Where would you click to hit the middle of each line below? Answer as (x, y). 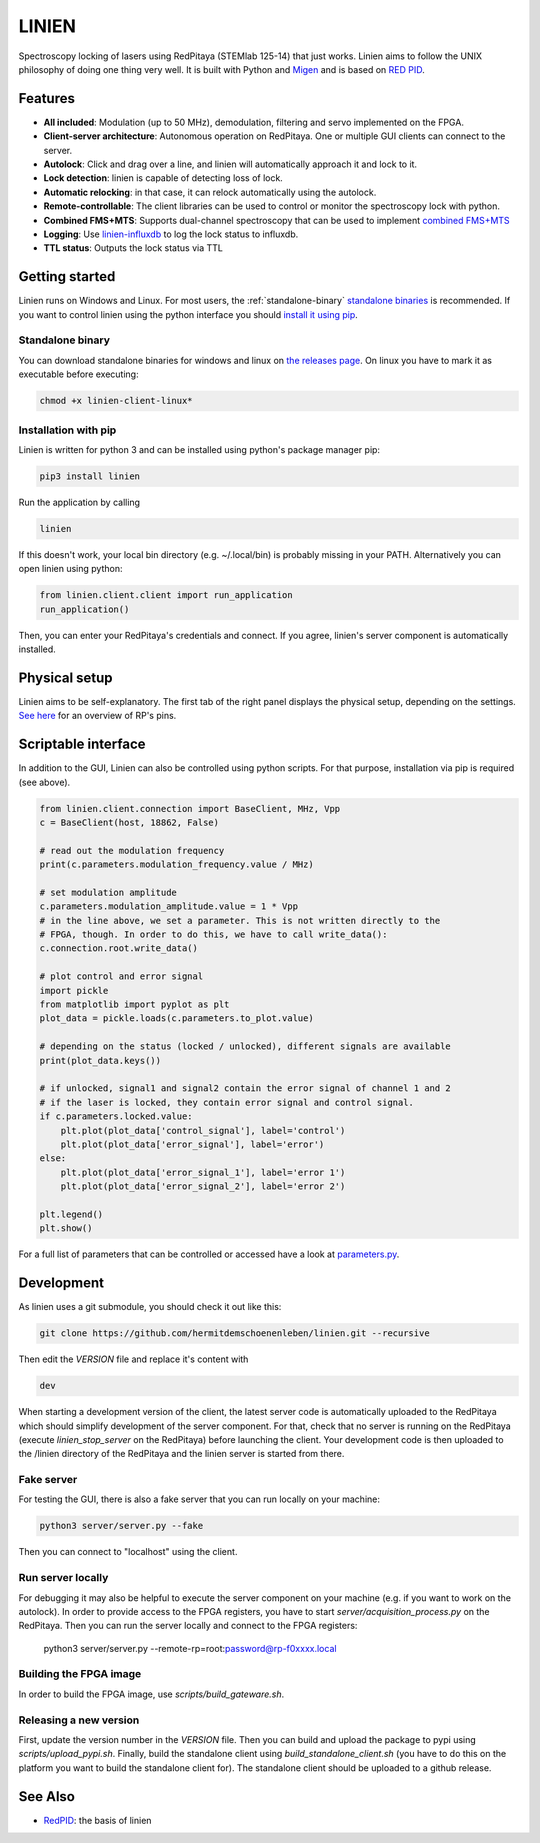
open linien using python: (70, 569)
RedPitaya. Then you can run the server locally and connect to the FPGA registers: (188, 1626)
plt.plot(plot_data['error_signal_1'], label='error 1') (203, 1172)
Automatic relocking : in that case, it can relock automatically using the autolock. (210, 192)
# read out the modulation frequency (132, 850)
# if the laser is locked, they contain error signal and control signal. (227, 1102)
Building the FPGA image (80, 1674)
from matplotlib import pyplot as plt (134, 1004)
